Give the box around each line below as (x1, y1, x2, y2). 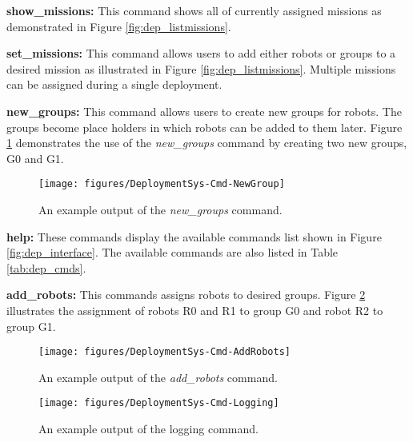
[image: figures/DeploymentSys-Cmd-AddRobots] (38, 346, 291, 358)
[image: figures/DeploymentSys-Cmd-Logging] (38, 397, 279, 409)
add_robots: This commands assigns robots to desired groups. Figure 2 (6, 286, 366, 303)
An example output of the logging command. (38, 420, 259, 437)
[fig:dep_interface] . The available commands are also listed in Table (6, 244, 339, 261)
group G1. (6, 317, 56, 334)
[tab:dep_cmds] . (6, 259, 86, 276)
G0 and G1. (6, 149, 64, 166)
